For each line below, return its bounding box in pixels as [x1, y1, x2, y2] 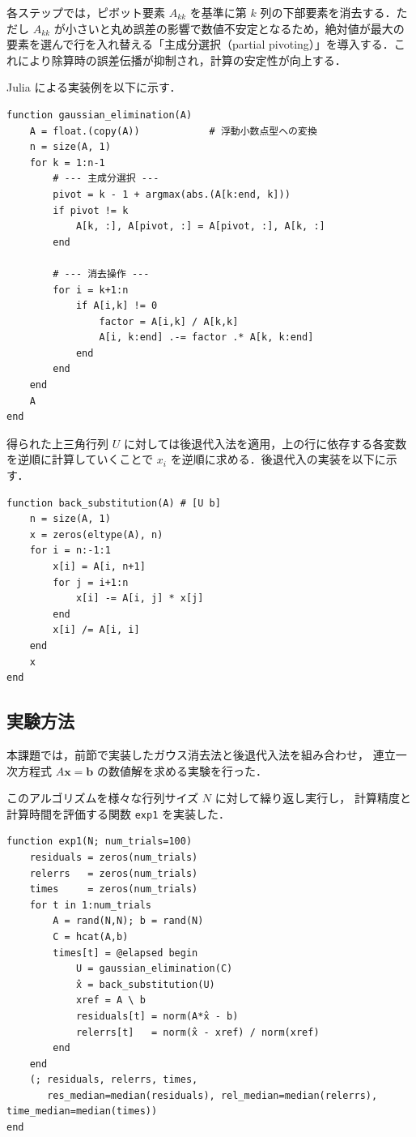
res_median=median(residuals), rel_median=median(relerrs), [47, 1089, 378, 1101]
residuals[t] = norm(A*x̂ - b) [75, 1010, 239, 1022]
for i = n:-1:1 [29, 545, 111, 557]
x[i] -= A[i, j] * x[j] [75, 592, 204, 605]
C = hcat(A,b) [53, 930, 129, 943]
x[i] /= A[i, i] [53, 624, 140, 636]
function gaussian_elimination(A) [6, 109, 193, 121]
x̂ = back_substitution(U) [75, 978, 215, 990]
